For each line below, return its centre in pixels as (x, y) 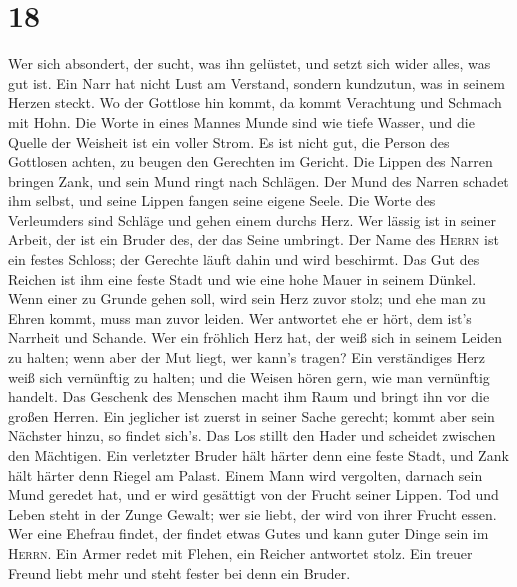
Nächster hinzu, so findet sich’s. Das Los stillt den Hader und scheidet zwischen (252, 435)
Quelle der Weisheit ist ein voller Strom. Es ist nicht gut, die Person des (229, 141)
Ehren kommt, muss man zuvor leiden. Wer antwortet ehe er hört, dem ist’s (240, 317)
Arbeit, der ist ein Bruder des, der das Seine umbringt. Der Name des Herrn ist (253, 239)
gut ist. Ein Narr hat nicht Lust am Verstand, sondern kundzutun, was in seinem (256, 82)
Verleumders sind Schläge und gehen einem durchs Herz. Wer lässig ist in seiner (252, 219)
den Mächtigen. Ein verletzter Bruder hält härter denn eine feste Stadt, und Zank (258, 455)
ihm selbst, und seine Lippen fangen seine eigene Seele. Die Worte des (222, 200)
